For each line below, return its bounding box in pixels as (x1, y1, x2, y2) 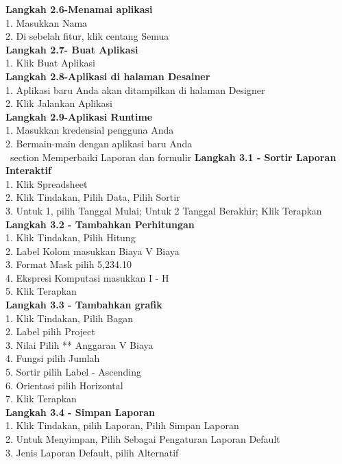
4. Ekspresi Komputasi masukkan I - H (5, 270, 169, 284)
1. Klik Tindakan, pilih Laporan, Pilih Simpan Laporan (5, 418, 239, 432)
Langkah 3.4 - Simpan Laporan (5, 404, 156, 419)
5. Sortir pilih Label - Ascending (5, 365, 141, 379)
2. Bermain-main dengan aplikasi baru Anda (5, 136, 193, 150)
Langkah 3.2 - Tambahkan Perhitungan (5, 217, 195, 231)
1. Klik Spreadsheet (5, 176, 88, 191)
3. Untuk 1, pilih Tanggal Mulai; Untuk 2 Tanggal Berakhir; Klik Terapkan (5, 203, 322, 217)
